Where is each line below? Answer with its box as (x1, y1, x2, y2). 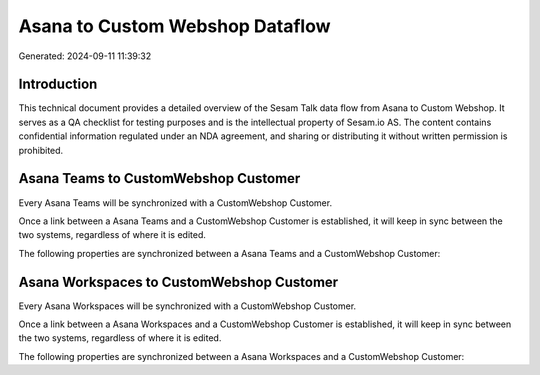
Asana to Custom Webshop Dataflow (18, 15, 331, 37)
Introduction (18, 76, 98, 93)
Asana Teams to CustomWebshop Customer (18, 170, 301, 187)
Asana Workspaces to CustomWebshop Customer (18, 273, 339, 290)
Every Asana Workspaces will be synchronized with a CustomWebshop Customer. (18, 300, 357, 312)
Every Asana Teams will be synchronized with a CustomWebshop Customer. (18, 196, 333, 209)
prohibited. (18, 144, 64, 156)
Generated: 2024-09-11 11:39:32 (18, 50, 152, 62)
